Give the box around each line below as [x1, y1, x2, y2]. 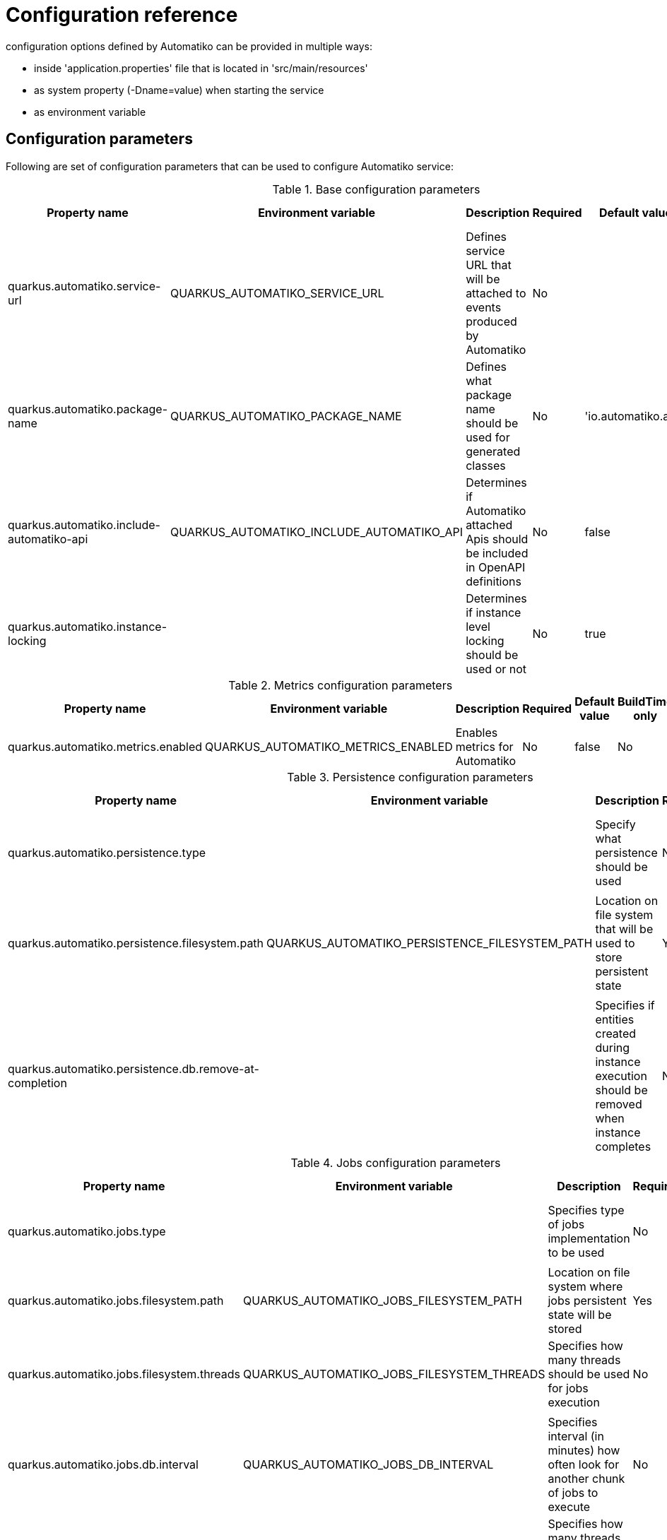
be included [466, 545, 529, 560]
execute [548, 1499, 591, 1514]
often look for [548, 1457, 620, 1471]
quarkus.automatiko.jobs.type [8, 1224, 166, 1238]
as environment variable [34, 105, 146, 118]
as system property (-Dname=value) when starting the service [34, 83, 324, 96]
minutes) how [548, 1443, 620, 1457]
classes [466, 458, 506, 473]
